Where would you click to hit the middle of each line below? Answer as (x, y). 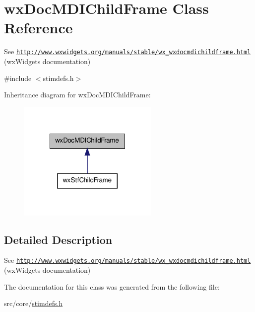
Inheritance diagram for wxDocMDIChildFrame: (77, 95)
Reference (38, 28)
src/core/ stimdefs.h (33, 303)
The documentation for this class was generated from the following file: (112, 286)
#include (18, 78)
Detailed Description (58, 239)
